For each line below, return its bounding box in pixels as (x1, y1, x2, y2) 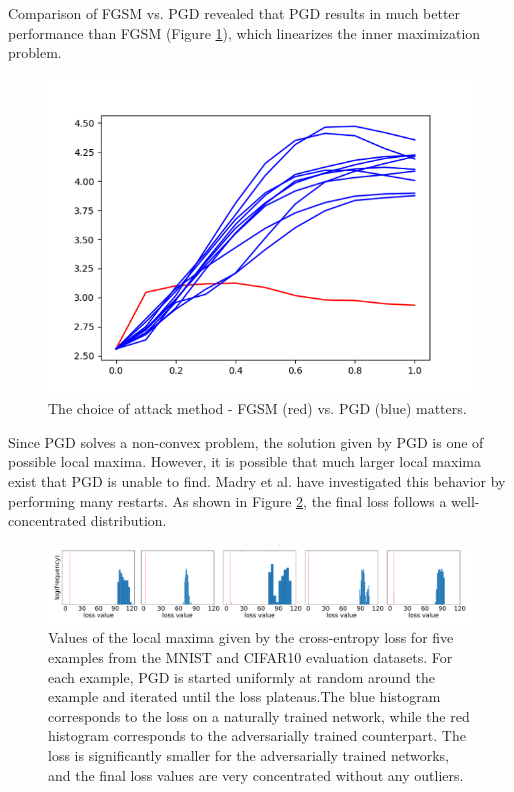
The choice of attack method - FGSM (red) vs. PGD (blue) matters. (48, 398, 467, 419)
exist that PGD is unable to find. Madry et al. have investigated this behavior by (8, 470, 506, 491)
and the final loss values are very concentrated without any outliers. (48, 764, 464, 785)
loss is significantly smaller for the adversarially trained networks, (48, 745, 449, 765)
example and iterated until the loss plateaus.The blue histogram (48, 686, 441, 707)
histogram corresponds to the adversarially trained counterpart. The (48, 725, 466, 746)
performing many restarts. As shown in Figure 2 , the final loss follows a (8, 490, 447, 511)
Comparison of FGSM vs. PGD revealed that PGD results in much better (8, 3, 461, 23)
